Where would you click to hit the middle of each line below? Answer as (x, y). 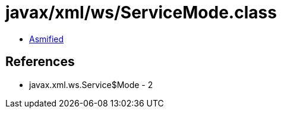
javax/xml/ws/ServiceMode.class (141, 12)
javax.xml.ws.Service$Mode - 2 (91, 84)
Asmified (47, 39)
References (40, 62)
